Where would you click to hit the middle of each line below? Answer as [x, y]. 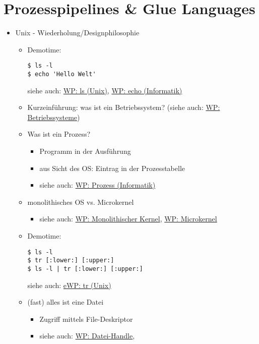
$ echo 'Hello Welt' [62, 74]
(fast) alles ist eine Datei [66, 302]
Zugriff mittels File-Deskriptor [86, 319]
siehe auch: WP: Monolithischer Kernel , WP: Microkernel [128, 219]
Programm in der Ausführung [85, 151]
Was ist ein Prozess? [59, 134]
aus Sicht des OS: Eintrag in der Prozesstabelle [112, 168]
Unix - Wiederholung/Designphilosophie [77, 33]
